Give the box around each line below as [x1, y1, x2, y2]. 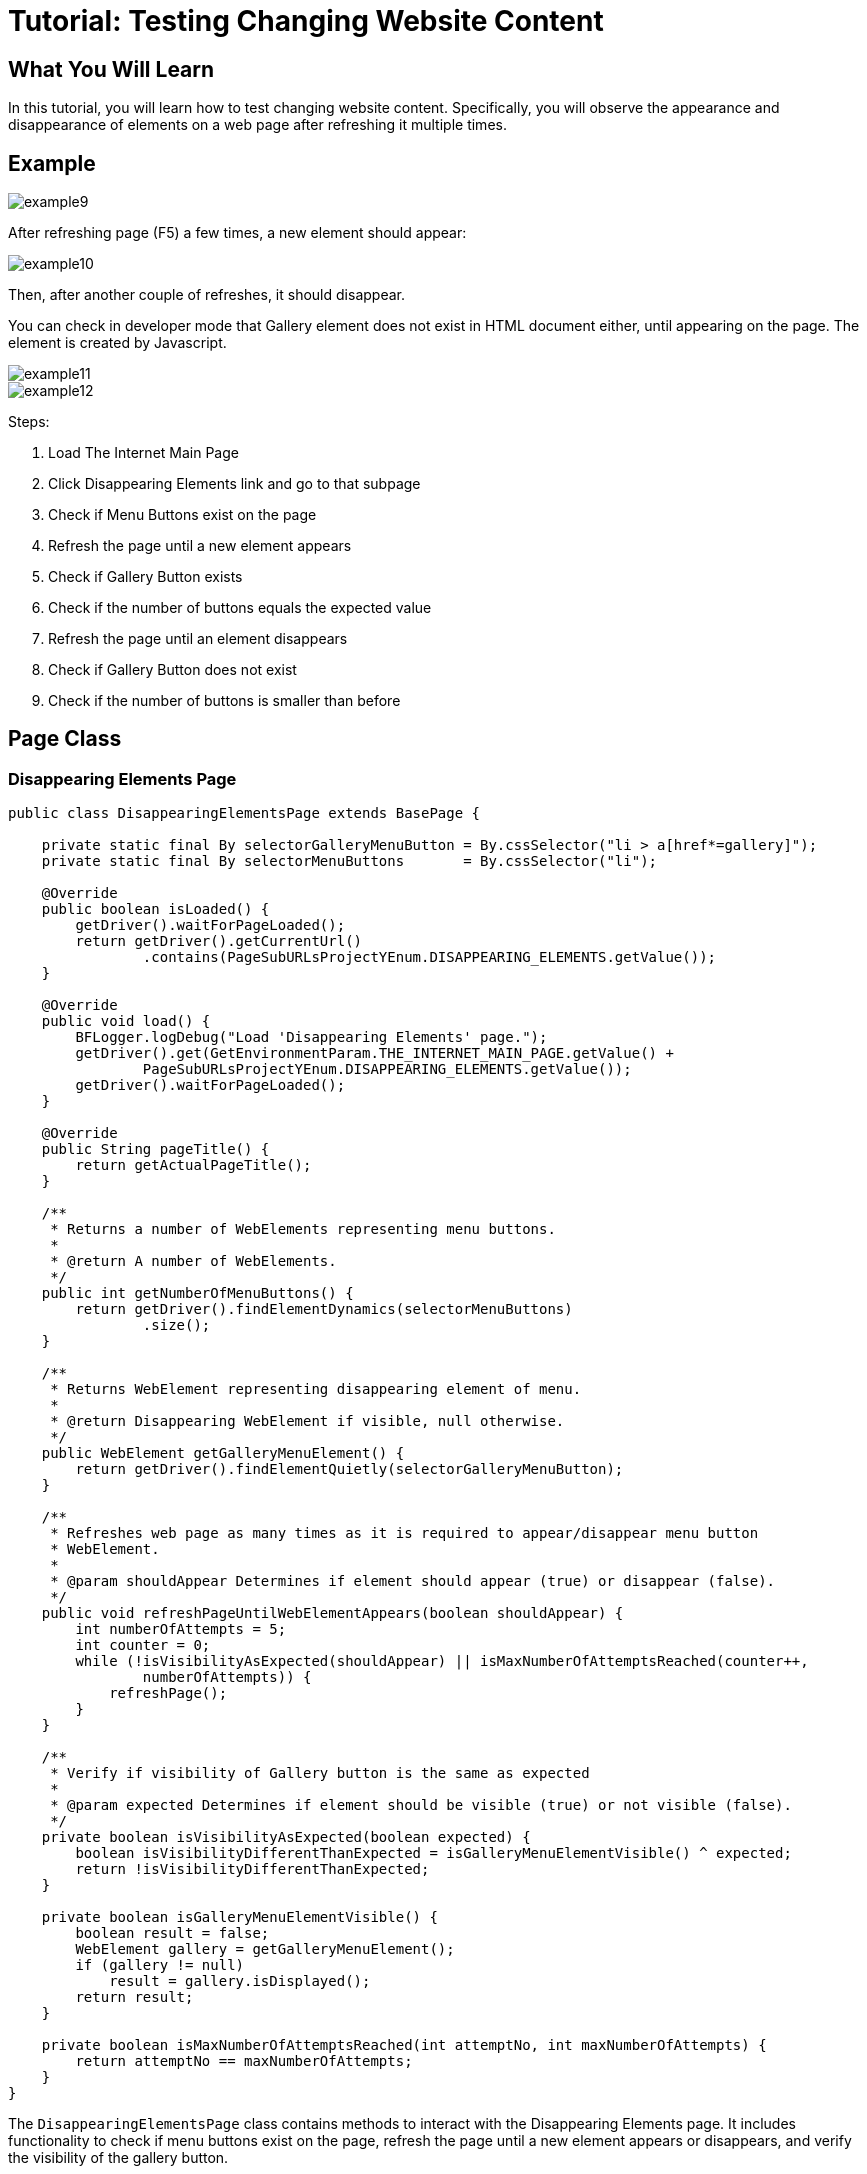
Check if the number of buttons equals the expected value [48, 599, 432, 617]
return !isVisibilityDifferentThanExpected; [75, 1861, 430, 1878]
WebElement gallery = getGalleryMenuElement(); [75, 1941, 455, 1958]
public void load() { [41, 1013, 211, 1030]
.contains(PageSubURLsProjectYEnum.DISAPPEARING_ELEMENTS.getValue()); [142, 949, 717, 966]
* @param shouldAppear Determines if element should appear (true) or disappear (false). [50, 1573, 776, 1590]
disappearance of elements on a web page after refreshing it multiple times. [8, 116, 507, 134]
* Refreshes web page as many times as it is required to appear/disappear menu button [50, 1525, 759, 1542]
